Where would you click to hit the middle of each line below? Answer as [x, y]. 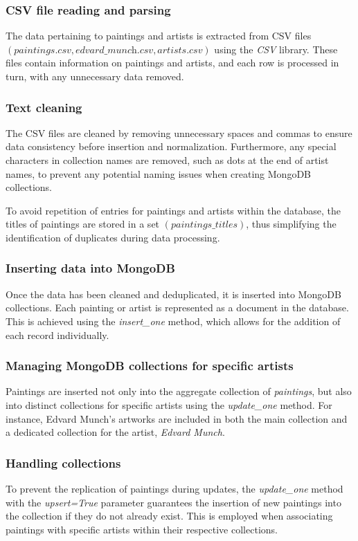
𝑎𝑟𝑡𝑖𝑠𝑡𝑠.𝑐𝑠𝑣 [180, 50]
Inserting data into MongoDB [90, 268]
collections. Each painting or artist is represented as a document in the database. [177, 308]
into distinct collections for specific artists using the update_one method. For [169, 404]
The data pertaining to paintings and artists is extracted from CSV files [159, 36]
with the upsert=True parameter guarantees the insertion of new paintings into [173, 502]
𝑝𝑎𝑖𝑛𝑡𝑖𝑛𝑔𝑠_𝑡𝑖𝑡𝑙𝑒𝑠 [204, 225]
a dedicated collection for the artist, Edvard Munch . [115, 432]
